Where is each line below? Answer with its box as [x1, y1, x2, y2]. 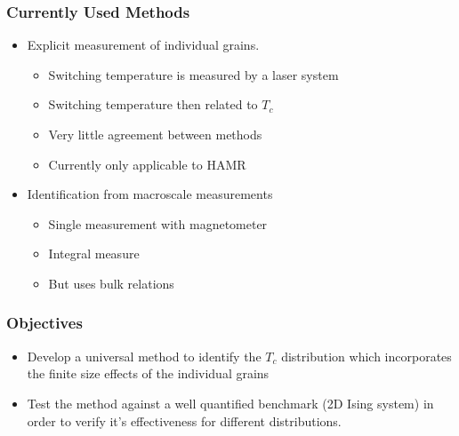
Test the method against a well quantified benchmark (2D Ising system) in [27, 393, 434, 412]
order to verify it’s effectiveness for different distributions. [27, 411, 342, 430]
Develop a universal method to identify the [27, 346, 262, 365]
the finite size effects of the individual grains [27, 364, 270, 383]
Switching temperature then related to [48, 95, 258, 114]
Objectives [6, 312, 83, 334]
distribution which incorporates [281, 346, 452, 365]
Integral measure [48, 244, 140, 263]
